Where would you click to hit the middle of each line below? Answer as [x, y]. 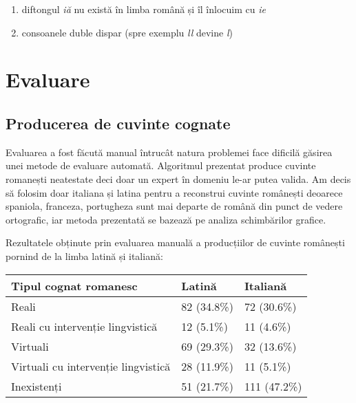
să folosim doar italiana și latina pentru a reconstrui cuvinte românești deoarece [174, 192]
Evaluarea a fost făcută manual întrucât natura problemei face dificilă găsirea [169, 152]
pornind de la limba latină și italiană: [84, 255]
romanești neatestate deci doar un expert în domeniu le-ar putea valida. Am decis [178, 178]
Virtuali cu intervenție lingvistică [91, 366]
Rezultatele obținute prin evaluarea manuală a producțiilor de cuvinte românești [175, 242]
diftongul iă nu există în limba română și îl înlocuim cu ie [144, 9]
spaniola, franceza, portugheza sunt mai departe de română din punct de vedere [174, 206]
